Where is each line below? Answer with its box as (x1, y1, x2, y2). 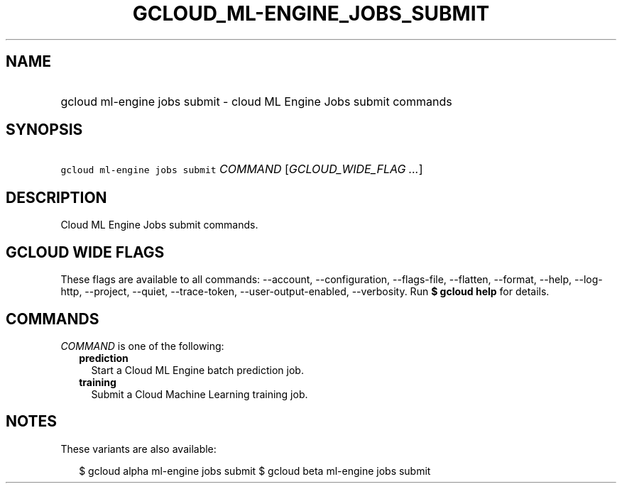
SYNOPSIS (6, 121, 83, 139)
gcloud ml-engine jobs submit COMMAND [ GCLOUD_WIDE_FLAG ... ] (60, 162, 423, 177)
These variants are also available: (60, 442, 217, 455)
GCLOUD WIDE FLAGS (6, 243, 165, 261)
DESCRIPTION (6, 188, 107, 207)
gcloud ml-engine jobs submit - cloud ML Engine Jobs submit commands (60, 94, 452, 109)
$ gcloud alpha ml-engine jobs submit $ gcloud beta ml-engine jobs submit (79, 464, 431, 477)
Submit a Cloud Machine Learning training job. (91, 388, 308, 400)
